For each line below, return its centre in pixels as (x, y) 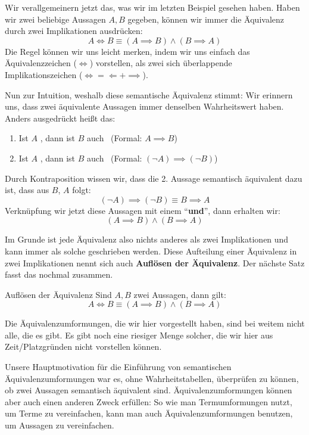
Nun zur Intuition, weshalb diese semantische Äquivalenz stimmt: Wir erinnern (149, 94)
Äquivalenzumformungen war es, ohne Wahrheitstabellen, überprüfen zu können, (152, 378)
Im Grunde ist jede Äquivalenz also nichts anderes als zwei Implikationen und (147, 239)
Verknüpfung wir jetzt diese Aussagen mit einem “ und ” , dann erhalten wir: (143, 210)
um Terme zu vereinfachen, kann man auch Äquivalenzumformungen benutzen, (149, 413)
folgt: (82, 190)
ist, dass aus (27, 190)
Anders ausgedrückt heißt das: (60, 118)
